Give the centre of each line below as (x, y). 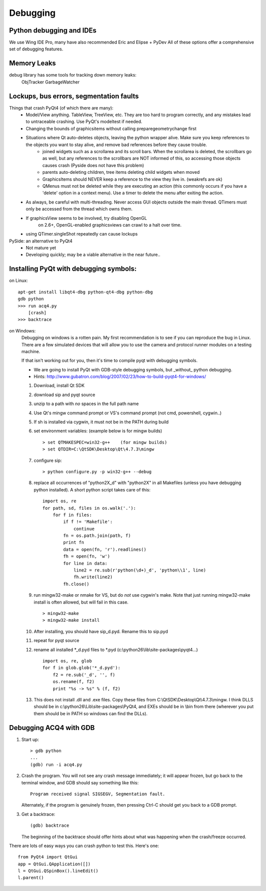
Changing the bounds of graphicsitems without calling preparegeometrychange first (111, 128)
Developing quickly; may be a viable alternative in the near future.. (93, 255)
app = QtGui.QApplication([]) (54, 864)
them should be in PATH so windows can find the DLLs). (91, 713)
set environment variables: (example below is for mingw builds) (98, 431)
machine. (31, 351)
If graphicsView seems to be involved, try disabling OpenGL (86, 218)
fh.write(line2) (93, 577)
